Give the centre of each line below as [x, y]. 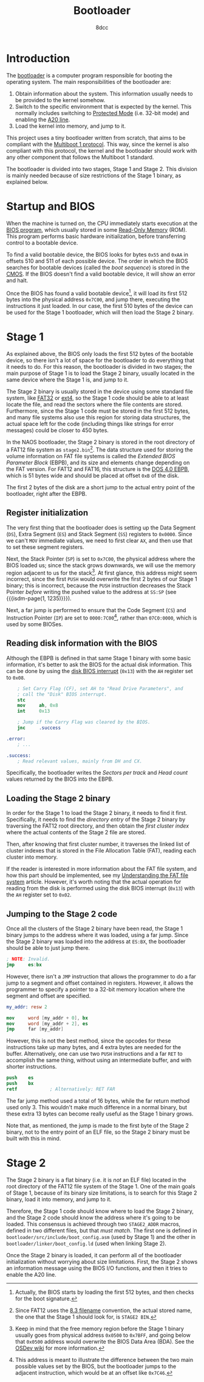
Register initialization [47, 513]
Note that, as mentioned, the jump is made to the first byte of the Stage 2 [98, 1125]
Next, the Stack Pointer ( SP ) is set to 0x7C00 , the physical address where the [101, 559]
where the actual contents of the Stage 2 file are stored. [76, 832]
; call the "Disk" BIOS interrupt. [62, 694]
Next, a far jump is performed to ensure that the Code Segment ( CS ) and [96, 610]
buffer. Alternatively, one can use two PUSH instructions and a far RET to [95, 1054]
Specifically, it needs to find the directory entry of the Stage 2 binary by [96, 820]
